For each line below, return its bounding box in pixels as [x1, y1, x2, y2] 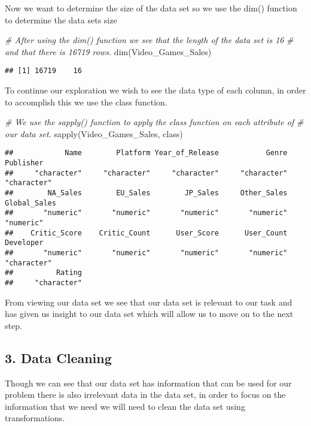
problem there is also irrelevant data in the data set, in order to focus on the [5, 388, 286, 401]
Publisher [5, 159, 44, 168]
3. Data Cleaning [5, 348, 112, 367]
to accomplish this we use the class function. [5, 95, 167, 108]
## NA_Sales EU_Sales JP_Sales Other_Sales [5, 189, 288, 198]
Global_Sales [5, 198, 56, 207]
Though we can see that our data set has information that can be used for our [5, 376, 292, 389]
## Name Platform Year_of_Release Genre [5, 149, 288, 158]
